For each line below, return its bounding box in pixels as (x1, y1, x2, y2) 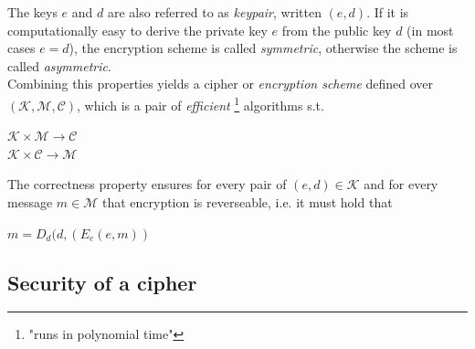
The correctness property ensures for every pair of (7, 174, 287, 194)
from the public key (281, 20, 392, 39)
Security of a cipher (7, 268, 197, 296)
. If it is (366, 3, 409, 21)
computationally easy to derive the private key (7, 20, 268, 39)
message (7, 193, 53, 211)
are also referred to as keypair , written (107, 3, 322, 21)
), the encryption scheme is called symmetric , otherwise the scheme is (69, 38, 458, 58)
